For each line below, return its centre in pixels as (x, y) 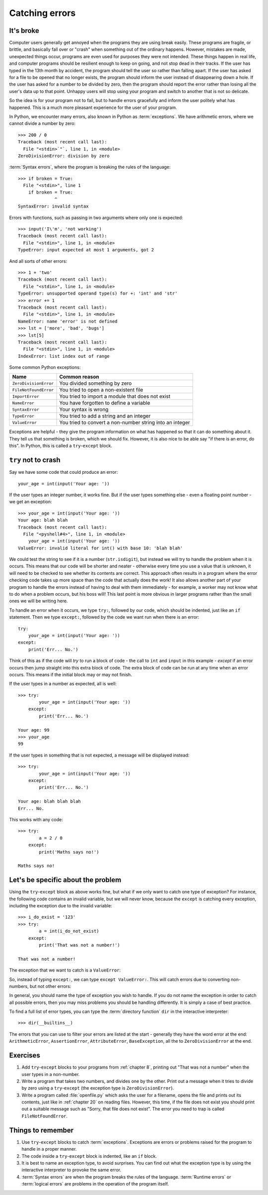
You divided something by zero (96, 383)
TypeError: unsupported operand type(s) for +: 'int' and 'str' (98, 293)
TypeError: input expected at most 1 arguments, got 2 (86, 250)
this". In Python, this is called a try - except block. (61, 446)
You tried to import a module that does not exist (115, 397)
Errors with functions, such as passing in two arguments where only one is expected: (96, 217)
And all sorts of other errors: (38, 261)
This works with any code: (36, 819)
